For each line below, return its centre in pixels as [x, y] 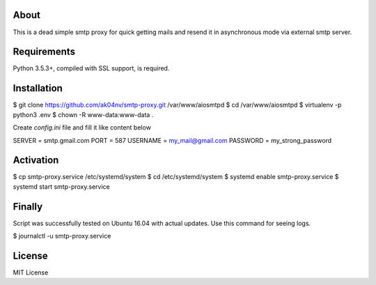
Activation [36, 160]
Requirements [44, 52]
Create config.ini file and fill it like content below [82, 128]
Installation [38, 88]
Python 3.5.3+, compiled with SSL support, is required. [91, 68]
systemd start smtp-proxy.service [62, 186]
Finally [28, 207]
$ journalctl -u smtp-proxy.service [62, 236]
